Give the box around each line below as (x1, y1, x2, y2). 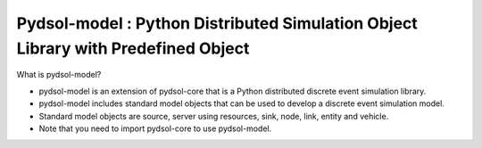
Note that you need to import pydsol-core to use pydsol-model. (38, 123, 272, 134)
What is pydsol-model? (16, 70, 102, 80)
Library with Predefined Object (16, 38, 250, 58)
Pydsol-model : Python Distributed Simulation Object (16, 13, 419, 33)
